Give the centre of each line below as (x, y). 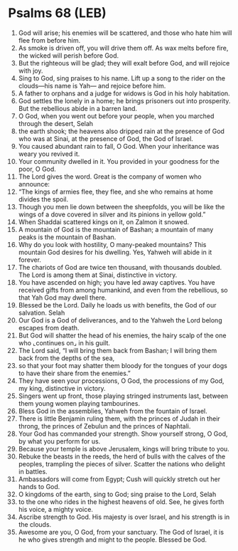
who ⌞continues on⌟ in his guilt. (64, 342)
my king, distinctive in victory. (62, 388)
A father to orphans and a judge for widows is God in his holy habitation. (124, 93)
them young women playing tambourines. (79, 403)
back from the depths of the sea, (66, 358)
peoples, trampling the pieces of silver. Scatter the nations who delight (122, 463)
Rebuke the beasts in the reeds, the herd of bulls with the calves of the (122, 456)
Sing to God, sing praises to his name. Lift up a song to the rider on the (122, 78)
